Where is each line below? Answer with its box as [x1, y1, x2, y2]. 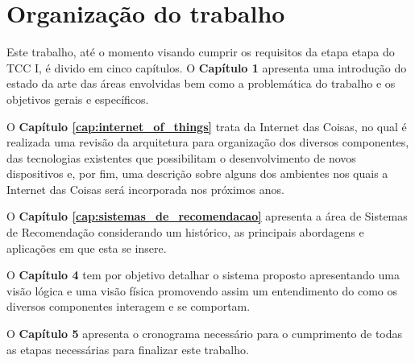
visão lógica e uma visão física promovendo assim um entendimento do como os [6, 282, 397, 299]
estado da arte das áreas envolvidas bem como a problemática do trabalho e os [6, 75, 396, 92]
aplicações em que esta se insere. [6, 239, 167, 256]
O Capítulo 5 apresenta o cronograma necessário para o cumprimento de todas [6, 325, 403, 342]
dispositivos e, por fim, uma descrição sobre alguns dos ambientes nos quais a [6, 165, 388, 182]
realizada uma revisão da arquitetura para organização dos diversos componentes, [6, 134, 409, 151]
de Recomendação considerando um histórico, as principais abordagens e [6, 224, 364, 241]
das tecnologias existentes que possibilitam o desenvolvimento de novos [6, 149, 356, 166]
